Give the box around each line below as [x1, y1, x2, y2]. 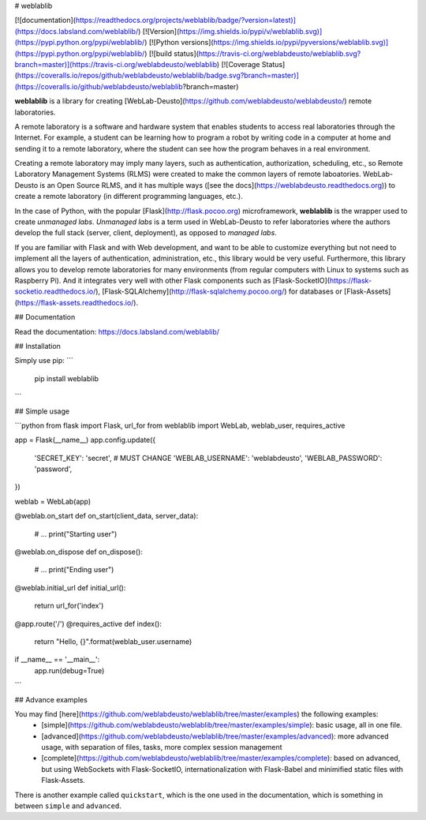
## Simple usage [14, 406, 70, 416]
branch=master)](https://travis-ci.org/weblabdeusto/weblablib [14, 59, 217, 69]
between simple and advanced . [14, 801, 121, 811]
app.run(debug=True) [34, 665, 105, 675]
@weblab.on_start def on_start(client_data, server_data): [14, 511, 199, 521]
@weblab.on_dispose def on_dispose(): [14, 547, 144, 556]
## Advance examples [14, 695, 88, 704]
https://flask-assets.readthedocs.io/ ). [17, 298, 138, 307]
